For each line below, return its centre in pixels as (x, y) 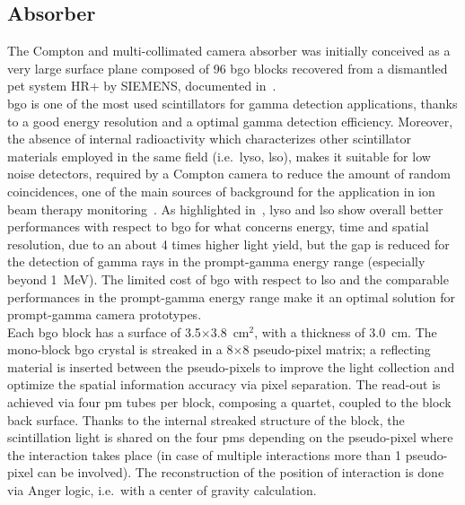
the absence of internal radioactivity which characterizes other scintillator (210, 139)
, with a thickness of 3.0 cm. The (346, 331)
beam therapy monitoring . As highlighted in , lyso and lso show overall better (225, 209)
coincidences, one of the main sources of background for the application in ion (221, 191)
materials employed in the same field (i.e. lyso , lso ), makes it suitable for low (219, 156)
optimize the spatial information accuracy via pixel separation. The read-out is (224, 384)
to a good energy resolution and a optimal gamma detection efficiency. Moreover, (230, 121)
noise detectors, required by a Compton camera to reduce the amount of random (229, 174)
